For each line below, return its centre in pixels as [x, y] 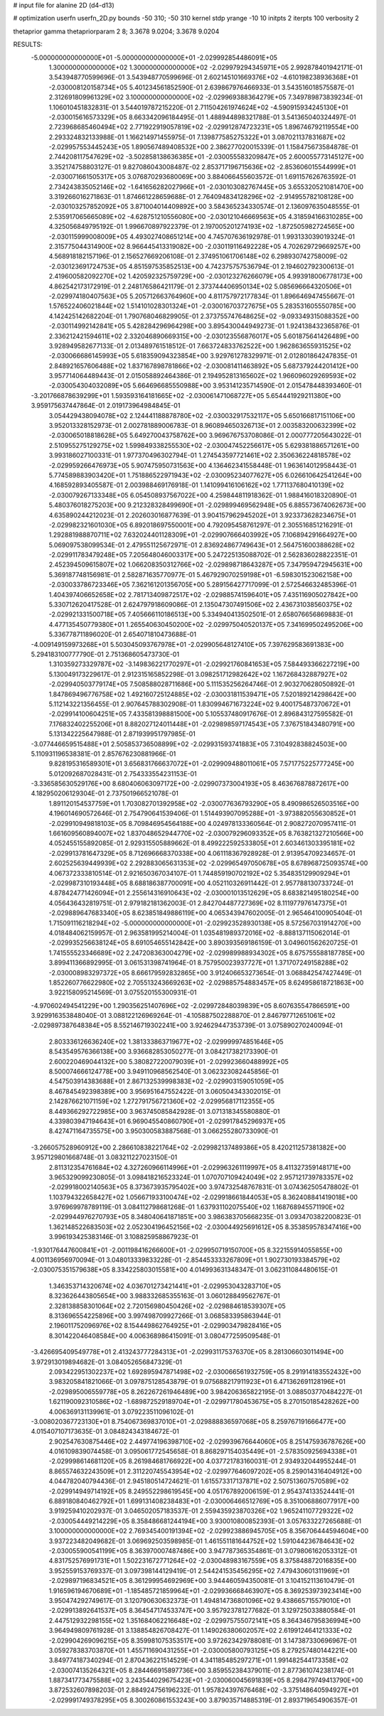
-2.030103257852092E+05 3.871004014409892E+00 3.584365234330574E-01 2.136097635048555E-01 [204, 207]
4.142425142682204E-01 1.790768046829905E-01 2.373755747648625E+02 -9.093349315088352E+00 [204, 316]
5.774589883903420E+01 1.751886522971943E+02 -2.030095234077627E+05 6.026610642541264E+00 [205, 475]
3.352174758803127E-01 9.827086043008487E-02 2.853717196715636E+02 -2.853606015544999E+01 [202, 166]
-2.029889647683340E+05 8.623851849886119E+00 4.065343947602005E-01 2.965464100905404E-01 [206, 913]
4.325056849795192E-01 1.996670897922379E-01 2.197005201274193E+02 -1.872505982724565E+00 [202, 227]
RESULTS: [28, 44]
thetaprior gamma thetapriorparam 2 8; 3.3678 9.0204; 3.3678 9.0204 [116, 31]
